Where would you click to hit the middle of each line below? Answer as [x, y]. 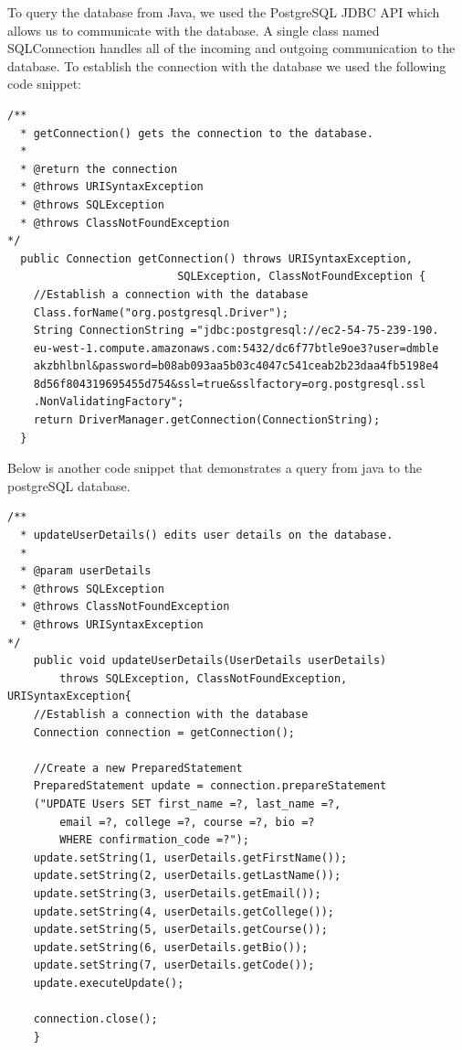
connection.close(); [95, 1019]
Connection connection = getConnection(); [164, 732]
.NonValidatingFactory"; [109, 402]
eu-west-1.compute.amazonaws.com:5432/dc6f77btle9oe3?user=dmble [236, 348]
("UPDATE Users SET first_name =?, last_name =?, [187, 804]
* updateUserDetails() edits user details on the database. [207, 536]
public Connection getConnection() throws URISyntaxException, [216, 258]
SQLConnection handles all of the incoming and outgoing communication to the [231, 48]
